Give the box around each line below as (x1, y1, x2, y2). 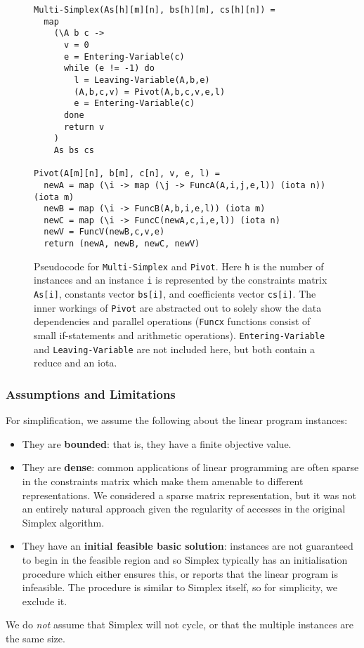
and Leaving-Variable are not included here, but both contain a (34, 341, 316, 356)
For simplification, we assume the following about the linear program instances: (6, 413, 348, 428)
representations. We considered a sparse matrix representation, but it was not (22, 487, 357, 502)
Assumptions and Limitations (6, 385, 176, 402)
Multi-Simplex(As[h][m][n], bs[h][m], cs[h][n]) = (34, 5, 275, 15)
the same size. (6, 630, 65, 645)
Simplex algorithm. (22, 515, 105, 529)
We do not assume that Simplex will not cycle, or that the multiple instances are (6, 617, 353, 632)
